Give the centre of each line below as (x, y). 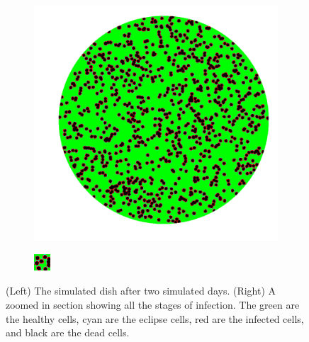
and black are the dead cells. (68, 332)
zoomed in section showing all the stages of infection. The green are (153, 305)
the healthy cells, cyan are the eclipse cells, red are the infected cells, (155, 318)
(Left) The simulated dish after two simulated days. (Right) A (141, 291)
